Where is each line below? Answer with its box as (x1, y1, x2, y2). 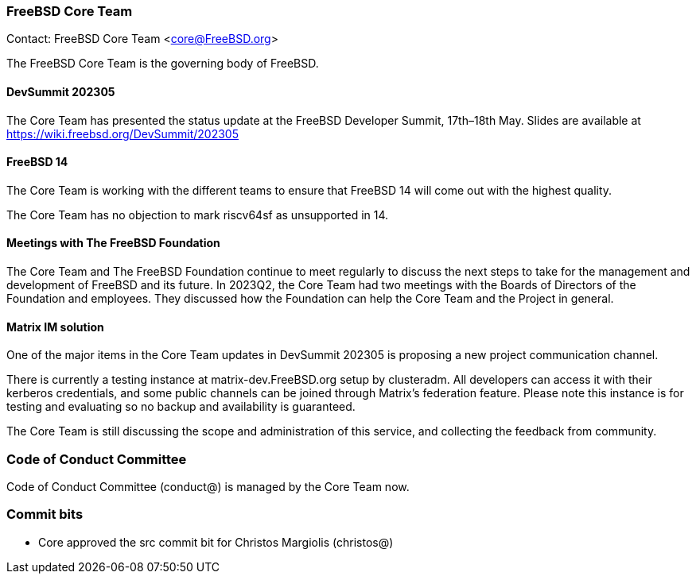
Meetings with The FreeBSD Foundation (6, 236, 220, 250)
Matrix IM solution (6, 319, 104, 334)
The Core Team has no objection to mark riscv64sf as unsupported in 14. (6, 207, 389, 222)
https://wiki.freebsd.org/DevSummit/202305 (6, 126, 239, 141)
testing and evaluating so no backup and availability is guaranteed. (6, 400, 356, 414)
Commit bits (6, 506, 84, 523)
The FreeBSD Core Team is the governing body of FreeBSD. (6, 56, 319, 71)
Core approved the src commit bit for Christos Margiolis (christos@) (38, 535, 394, 549)
